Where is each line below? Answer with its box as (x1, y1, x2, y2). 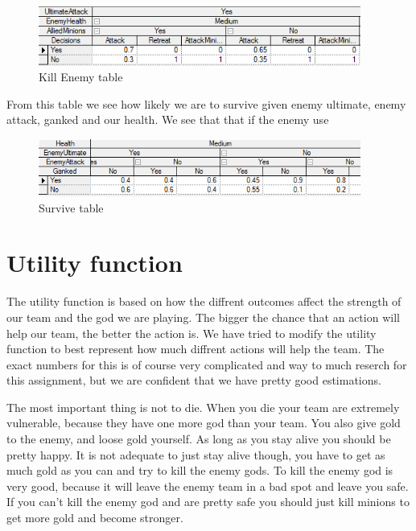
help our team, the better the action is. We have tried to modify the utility (6, 324, 377, 341)
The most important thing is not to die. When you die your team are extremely (6, 398, 400, 415)
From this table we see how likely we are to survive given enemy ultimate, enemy (6, 95, 406, 112)
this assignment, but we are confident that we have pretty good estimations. (6, 372, 381, 389)
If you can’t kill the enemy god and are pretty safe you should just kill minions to (6, 493, 410, 510)
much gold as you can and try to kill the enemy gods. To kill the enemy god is (6, 462, 393, 479)
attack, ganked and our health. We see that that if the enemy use (6, 111, 329, 128)
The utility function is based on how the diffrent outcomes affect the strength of (6, 293, 402, 310)
